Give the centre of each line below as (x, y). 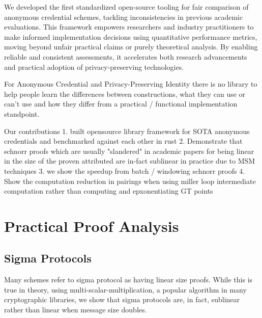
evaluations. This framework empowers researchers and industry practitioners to (129, 27)
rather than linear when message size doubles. (76, 310)
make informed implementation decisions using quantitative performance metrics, (131, 36)
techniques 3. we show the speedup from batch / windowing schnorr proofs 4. (125, 170)
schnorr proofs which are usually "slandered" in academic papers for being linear (129, 151)
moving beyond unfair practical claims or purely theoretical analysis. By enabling (131, 47)
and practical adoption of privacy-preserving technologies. (94, 67)
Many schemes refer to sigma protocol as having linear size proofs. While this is (128, 280)
